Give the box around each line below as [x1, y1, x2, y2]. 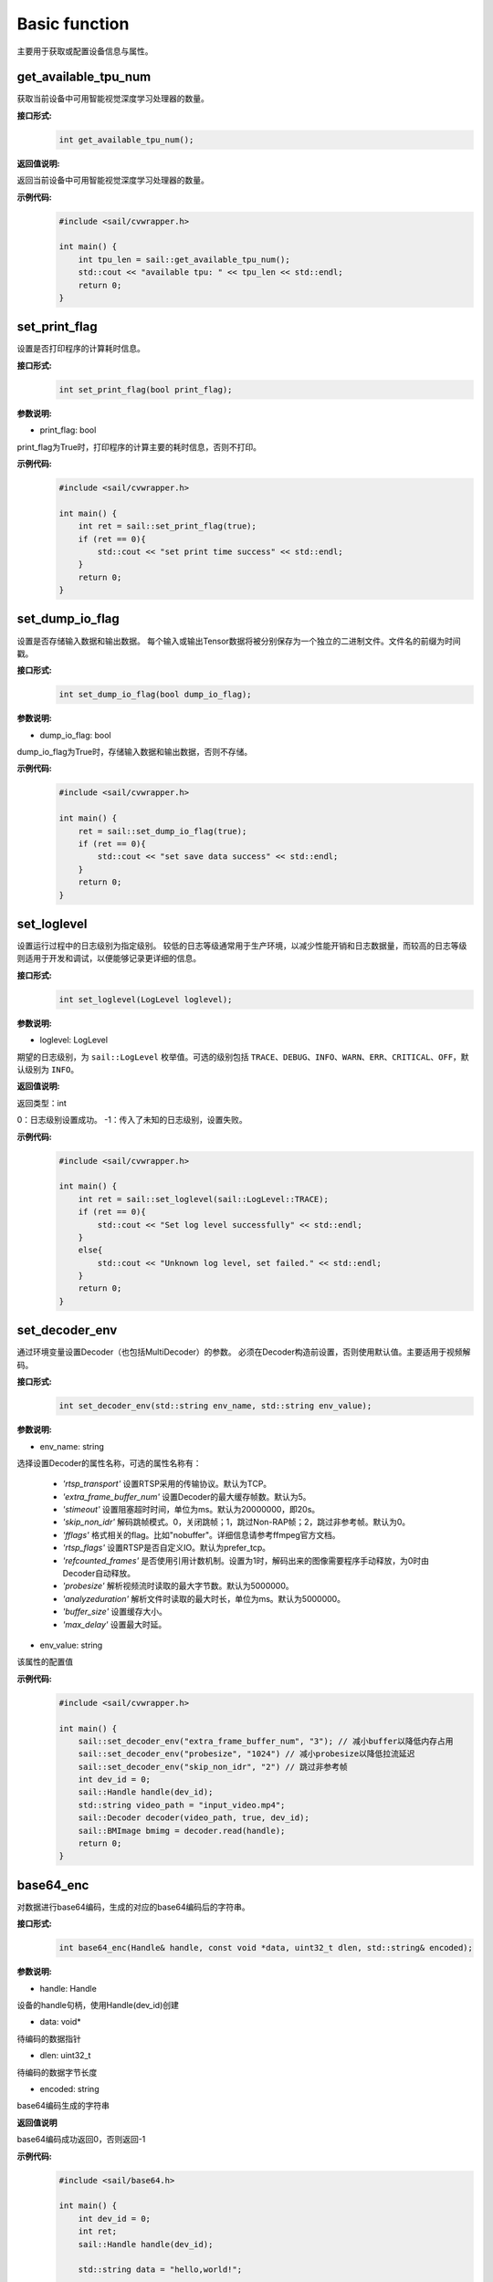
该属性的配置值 [16, 1657, 73, 1668]
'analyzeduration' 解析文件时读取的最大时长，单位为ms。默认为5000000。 [62, 1593, 346, 1604]
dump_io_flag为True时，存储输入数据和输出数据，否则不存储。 [16, 747, 253, 758]
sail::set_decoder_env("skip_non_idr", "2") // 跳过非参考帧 [78, 1762, 349, 1772]
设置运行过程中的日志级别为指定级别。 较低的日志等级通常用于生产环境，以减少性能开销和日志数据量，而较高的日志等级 [16, 940, 467, 951]
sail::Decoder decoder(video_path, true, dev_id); [78, 1813, 309, 1823]
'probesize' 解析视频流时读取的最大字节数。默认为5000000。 [62, 1580, 294, 1592]
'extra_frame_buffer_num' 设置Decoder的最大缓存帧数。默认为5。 [62, 1491, 311, 1502]
